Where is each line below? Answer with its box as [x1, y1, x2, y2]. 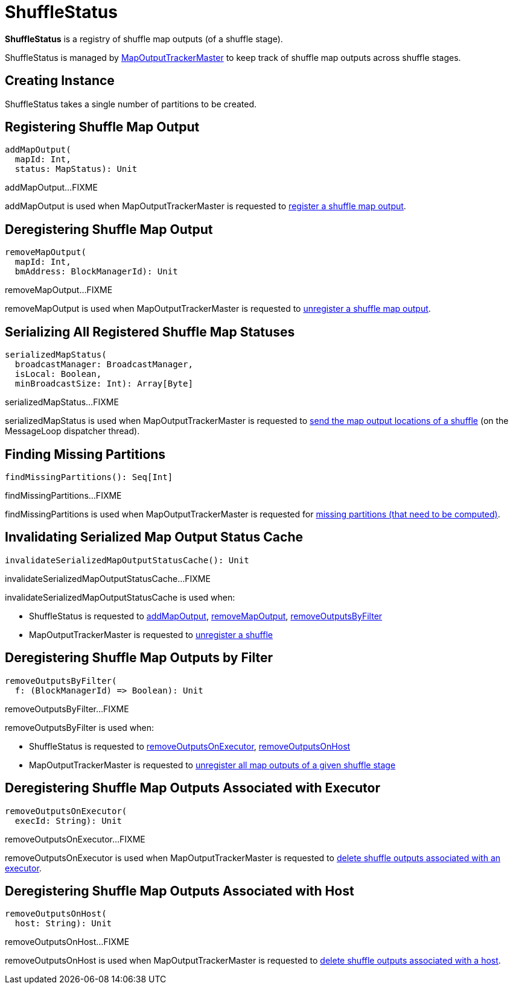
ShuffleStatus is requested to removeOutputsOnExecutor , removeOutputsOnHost [29, 741, 351, 751]
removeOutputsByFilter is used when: [5, 722, 155, 733]
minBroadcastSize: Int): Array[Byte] [14, 379, 193, 389]
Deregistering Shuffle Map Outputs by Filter [5, 650, 273, 666]
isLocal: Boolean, [14, 369, 102, 379]
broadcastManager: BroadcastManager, [14, 359, 193, 370]
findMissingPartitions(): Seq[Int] [5, 472, 173, 482]
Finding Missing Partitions [5, 446, 166, 462]
